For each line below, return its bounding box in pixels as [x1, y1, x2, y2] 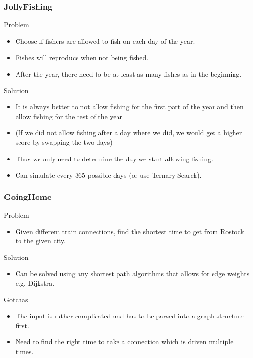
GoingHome [4, 190, 52, 202]
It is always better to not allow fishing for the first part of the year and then [15, 101, 244, 112]
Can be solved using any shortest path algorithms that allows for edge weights [15, 268, 250, 278]
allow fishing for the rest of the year [15, 111, 123, 121]
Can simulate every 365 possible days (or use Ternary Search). [15, 170, 202, 180]
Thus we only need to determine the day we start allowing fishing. [15, 153, 213, 163]
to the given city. [15, 236, 66, 246]
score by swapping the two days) [15, 137, 113, 147]
